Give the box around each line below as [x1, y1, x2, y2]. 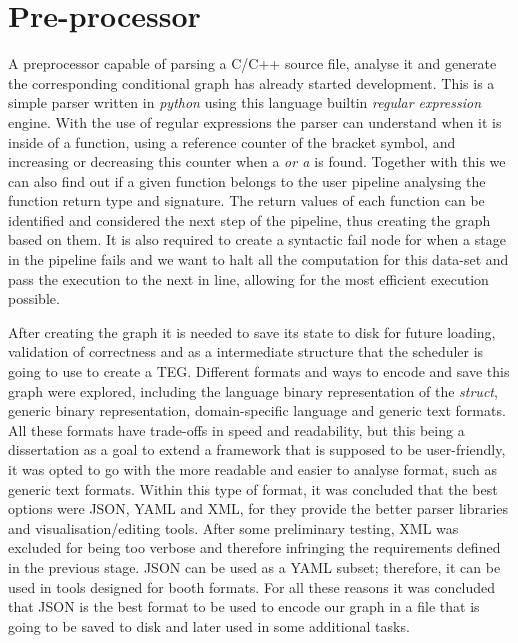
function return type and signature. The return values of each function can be [8, 190, 485, 211]
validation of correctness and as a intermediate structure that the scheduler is [8, 341, 484, 362]
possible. [8, 288, 60, 309]
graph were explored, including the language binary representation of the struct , [8, 380, 498, 401]
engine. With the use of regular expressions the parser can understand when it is [8, 111, 502, 132]
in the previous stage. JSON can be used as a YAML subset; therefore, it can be [8, 556, 501, 577]
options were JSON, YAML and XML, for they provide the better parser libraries [8, 498, 509, 519]
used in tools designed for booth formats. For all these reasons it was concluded [8, 576, 496, 597]
